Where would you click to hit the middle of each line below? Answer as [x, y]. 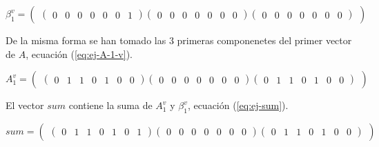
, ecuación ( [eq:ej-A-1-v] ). [79, 53]
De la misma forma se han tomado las [86, 40]
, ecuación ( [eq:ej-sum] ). [238, 105]
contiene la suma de [110, 105]
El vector [25, 105]
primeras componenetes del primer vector [264, 40]
